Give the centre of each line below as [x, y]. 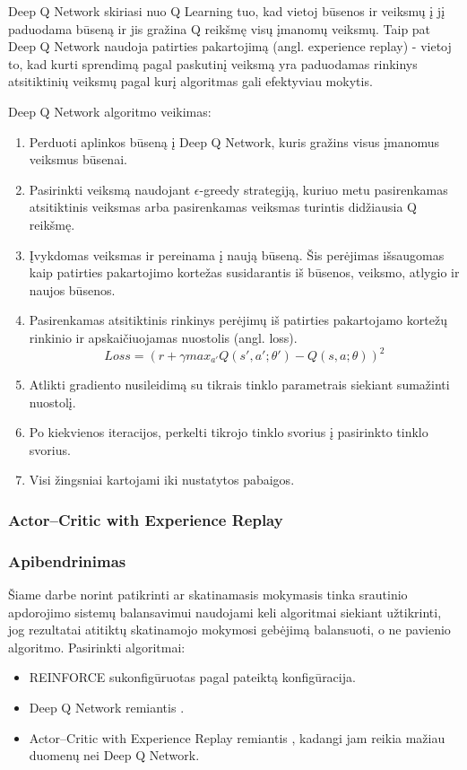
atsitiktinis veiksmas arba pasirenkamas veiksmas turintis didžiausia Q [223, 207]
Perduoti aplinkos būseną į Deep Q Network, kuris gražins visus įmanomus [234, 141]
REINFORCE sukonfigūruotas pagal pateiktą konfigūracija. [192, 677]
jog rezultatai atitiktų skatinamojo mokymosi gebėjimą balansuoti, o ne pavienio [229, 630]
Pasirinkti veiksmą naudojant [110, 189]
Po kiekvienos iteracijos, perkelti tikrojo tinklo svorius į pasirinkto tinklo [229, 432]
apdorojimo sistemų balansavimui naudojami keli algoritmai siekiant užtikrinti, [225, 612]
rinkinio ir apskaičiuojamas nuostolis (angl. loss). [163, 337]
